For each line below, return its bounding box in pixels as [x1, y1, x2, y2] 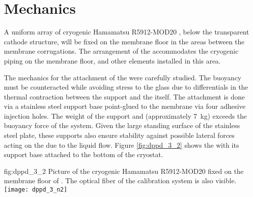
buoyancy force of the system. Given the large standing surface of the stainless [4, 120, 240, 131]
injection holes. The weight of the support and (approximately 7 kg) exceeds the [4, 110, 247, 121]
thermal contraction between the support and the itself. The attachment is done [4, 91, 245, 101]
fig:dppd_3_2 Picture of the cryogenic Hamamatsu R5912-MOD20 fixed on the [4, 165, 244, 176]
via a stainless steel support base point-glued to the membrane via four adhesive [4, 101, 246, 111]
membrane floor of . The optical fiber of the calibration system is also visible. [4, 175, 237, 186]
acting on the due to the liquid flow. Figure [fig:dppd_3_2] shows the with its [4, 139, 239, 150]
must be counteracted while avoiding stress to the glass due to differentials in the [4, 82, 248, 92]
